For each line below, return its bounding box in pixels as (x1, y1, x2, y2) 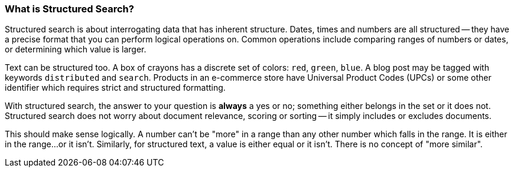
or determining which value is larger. (5, 44, 147, 55)
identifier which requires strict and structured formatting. (5, 82, 226, 93)
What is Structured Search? (5, 3, 134, 15)
